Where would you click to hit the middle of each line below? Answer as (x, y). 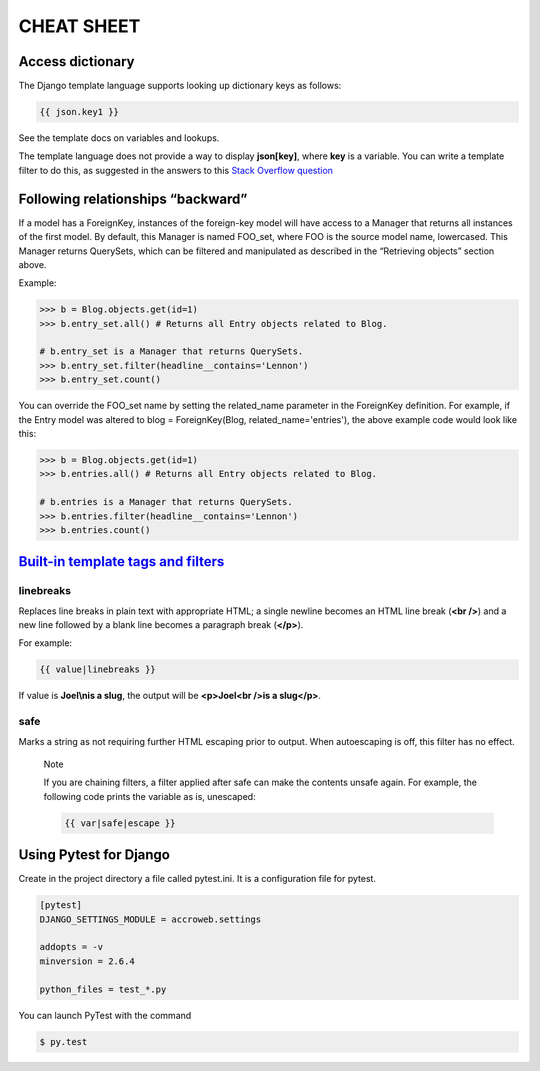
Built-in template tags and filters (121, 561)
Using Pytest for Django (94, 855)
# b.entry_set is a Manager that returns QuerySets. (171, 351)
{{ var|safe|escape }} (120, 823)
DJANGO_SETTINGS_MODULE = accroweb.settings (150, 919)
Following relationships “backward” (133, 198)
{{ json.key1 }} (79, 112)
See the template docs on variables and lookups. (119, 138)
